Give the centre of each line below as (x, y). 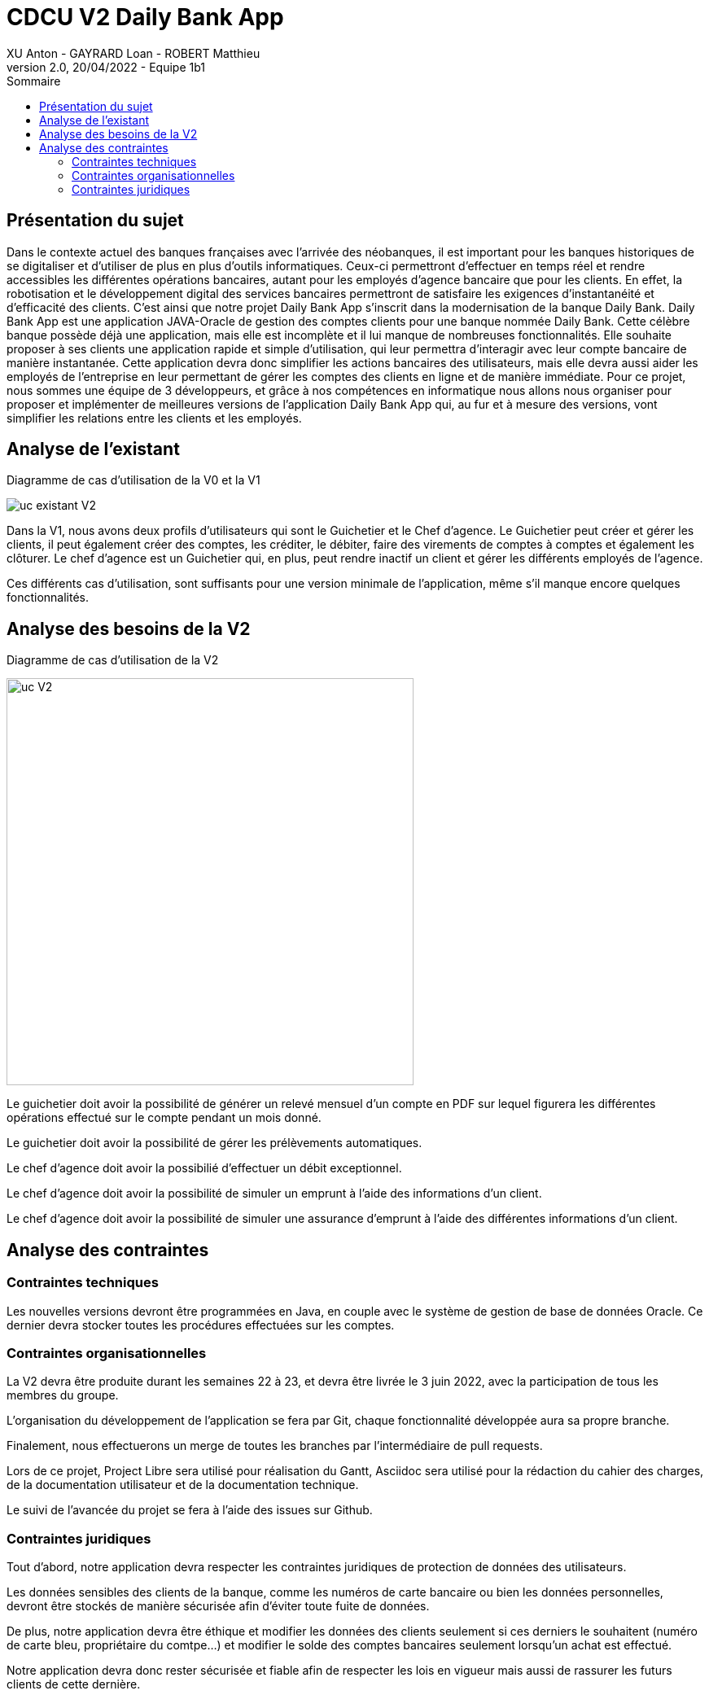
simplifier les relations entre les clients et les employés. (154, 418)
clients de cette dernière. (74, 1684)
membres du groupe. (63, 1395)
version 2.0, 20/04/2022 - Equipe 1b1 (106, 67)
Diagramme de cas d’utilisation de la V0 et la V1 (133, 480)
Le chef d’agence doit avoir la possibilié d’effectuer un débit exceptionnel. (204, 1168)
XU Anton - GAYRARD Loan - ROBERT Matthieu (133, 53)
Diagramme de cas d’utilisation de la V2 (113, 660)
